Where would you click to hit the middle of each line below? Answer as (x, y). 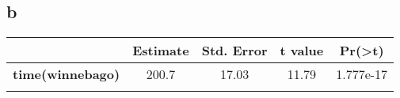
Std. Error (234, 51)
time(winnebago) (67, 74)
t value (302, 51)
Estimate (161, 51)
